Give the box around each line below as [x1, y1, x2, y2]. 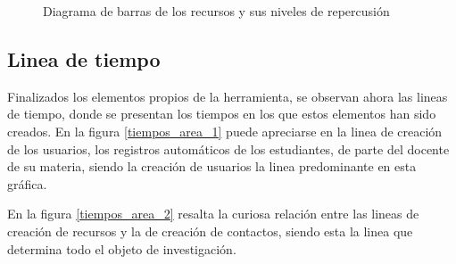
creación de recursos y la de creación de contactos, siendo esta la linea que [7, 221, 413, 240]
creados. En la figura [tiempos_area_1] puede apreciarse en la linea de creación [7, 121, 443, 140]
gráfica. [7, 174, 47, 193]
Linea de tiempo [7, 45, 161, 72]
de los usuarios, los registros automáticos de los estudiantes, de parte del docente [7, 139, 450, 158]
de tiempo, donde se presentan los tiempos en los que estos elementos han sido [7, 104, 436, 123]
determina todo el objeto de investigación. [7, 239, 236, 258]
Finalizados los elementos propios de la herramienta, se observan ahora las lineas [7, 87, 448, 105]
